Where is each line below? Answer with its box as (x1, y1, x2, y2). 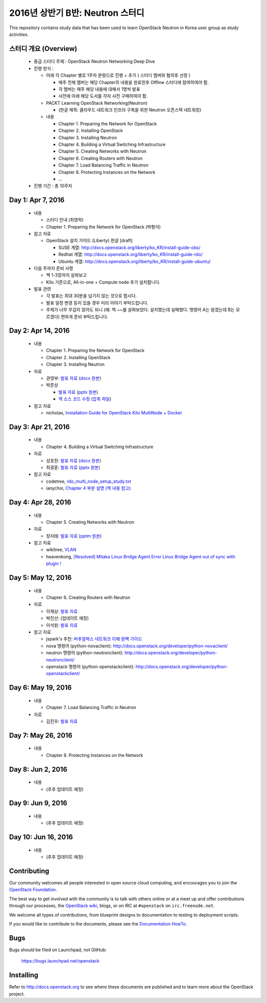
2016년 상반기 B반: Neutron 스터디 (9, 7, 145, 18)
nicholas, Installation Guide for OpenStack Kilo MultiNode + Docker (46, 410, 182, 416)
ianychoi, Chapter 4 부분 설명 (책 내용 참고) (46, 485, 131, 491)
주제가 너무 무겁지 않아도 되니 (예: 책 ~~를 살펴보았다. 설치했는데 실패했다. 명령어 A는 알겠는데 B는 (46, 307, 235, 313)
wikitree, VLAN (46, 546, 76, 553)
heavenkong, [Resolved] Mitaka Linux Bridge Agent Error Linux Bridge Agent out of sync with (46, 553, 235, 559)
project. (9, 991, 25, 997)
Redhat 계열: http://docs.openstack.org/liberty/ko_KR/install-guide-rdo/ (58, 251, 203, 257)
